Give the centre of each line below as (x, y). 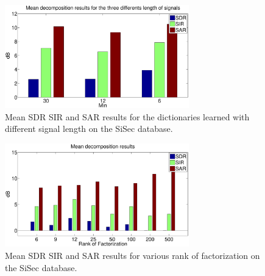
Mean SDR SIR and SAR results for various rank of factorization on (132, 256)
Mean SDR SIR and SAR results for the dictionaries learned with (127, 116)
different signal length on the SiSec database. (89, 129)
